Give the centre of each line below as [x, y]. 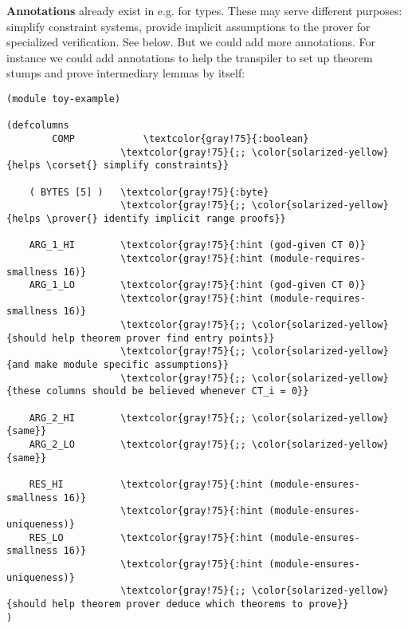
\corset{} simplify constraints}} [138, 166]
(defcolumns [38, 126]
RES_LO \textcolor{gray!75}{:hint [146, 537]
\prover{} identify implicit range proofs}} [166, 218]
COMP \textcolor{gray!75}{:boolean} [180, 138]
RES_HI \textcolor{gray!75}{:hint [146, 484]
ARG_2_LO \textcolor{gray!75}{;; [137, 445]
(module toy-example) [64, 99]
